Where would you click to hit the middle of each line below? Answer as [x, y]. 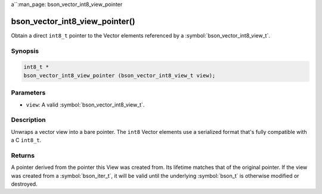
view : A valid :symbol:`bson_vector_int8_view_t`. [85, 105]
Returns [23, 155]
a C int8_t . [26, 140]
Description [28, 120]
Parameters [28, 93]
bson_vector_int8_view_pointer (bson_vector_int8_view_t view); [120, 75]
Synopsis [25, 51]
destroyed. [24, 184]
